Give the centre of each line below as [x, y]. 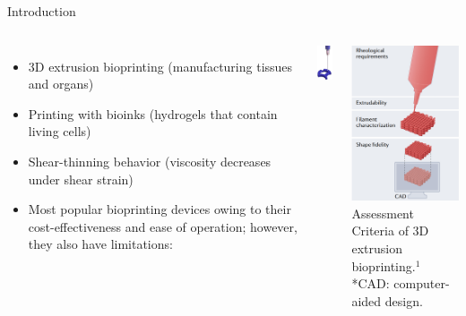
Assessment [383, 213]
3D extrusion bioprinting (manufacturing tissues [160, 66]
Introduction [42, 11]
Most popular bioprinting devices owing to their [160, 209]
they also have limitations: [100, 244]
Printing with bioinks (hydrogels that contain [153, 113]
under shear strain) [81, 179]
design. [404, 300]
